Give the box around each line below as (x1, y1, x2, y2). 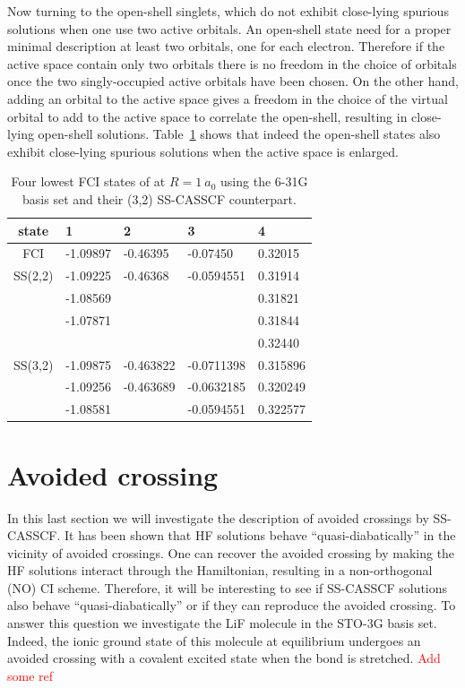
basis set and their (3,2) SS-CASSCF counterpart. (22, 189, 297, 208)
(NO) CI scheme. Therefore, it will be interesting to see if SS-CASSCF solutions (7, 578, 448, 597)
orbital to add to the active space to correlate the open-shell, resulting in (7, 107, 408, 125)
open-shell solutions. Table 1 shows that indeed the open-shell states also (38, 125, 441, 143)
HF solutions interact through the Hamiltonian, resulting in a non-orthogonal (7, 561, 433, 580)
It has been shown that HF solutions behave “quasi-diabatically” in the (64, 526, 456, 545)
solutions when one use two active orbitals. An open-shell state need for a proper (7, 19, 452, 38)
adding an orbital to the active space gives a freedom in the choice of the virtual (7, 89, 448, 107)
